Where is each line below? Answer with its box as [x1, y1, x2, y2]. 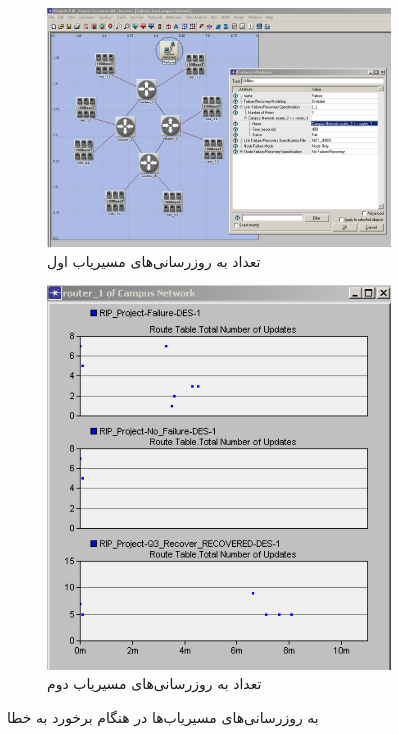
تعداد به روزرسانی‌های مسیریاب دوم [47, 673, 262, 694]
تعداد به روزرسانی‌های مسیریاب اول [47, 250, 261, 271]
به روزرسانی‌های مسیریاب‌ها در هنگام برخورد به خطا [7, 706, 319, 727]
